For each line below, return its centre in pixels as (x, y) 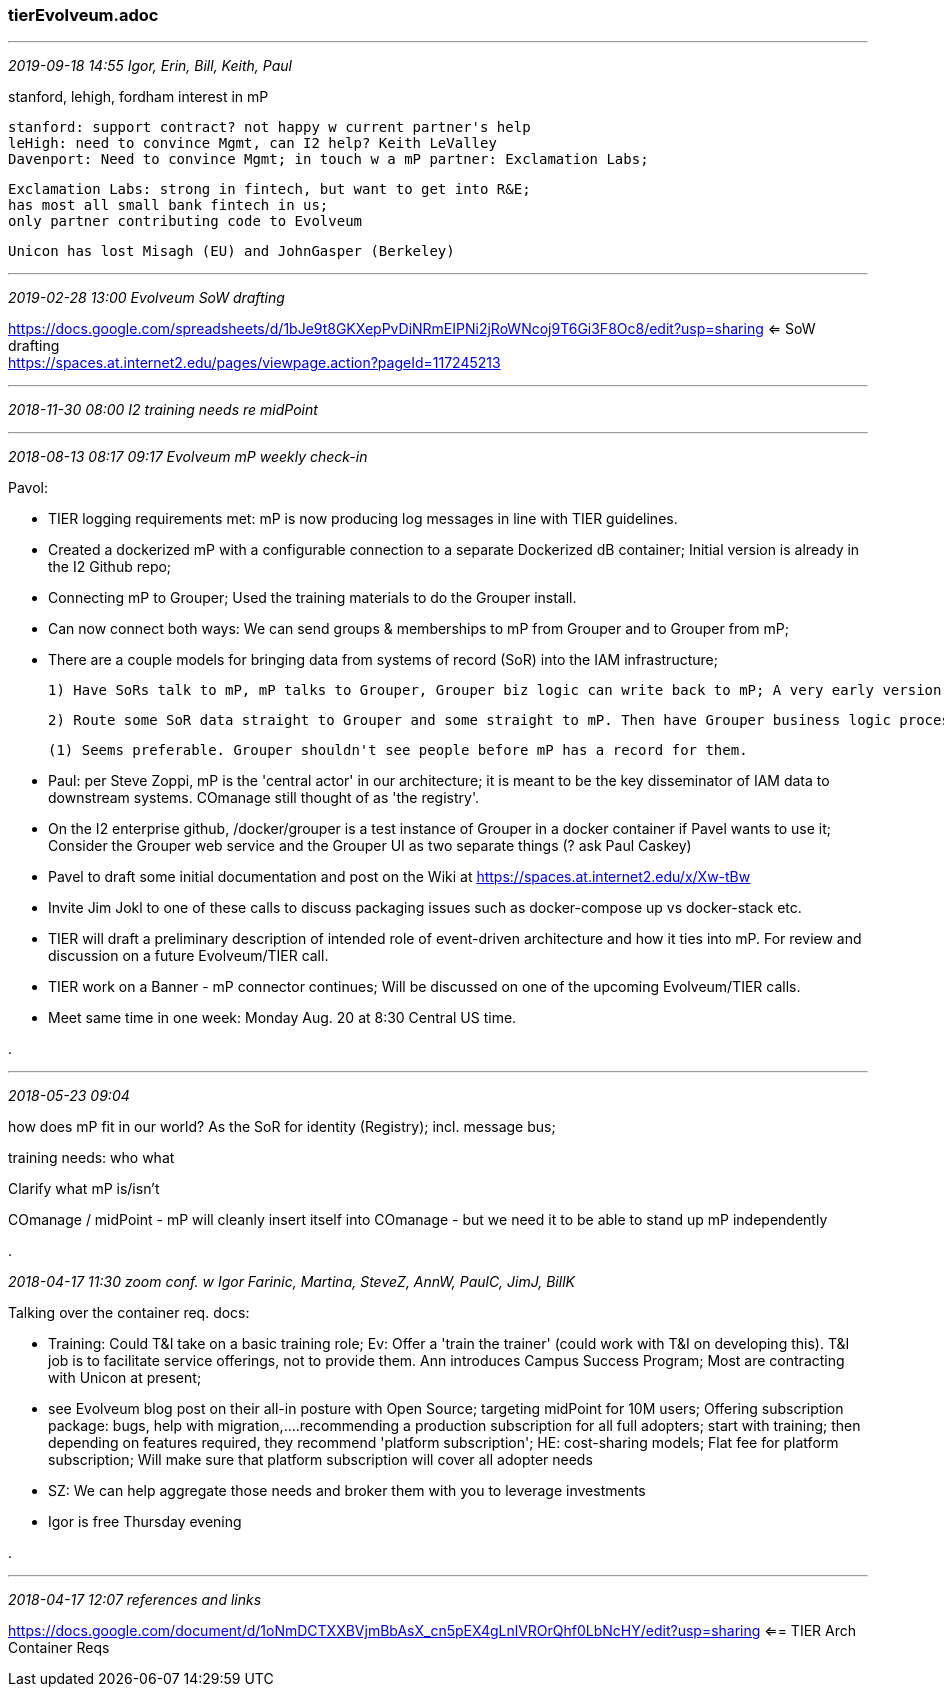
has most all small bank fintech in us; (168, 205)
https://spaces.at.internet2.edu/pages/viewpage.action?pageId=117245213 (254, 363)
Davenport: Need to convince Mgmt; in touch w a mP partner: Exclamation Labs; (328, 159)
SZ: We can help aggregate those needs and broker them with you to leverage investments (347, 1491)
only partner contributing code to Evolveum (185, 221)
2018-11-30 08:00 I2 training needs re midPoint (163, 410)
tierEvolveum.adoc (83, 15)
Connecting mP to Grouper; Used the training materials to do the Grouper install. (312, 598)
